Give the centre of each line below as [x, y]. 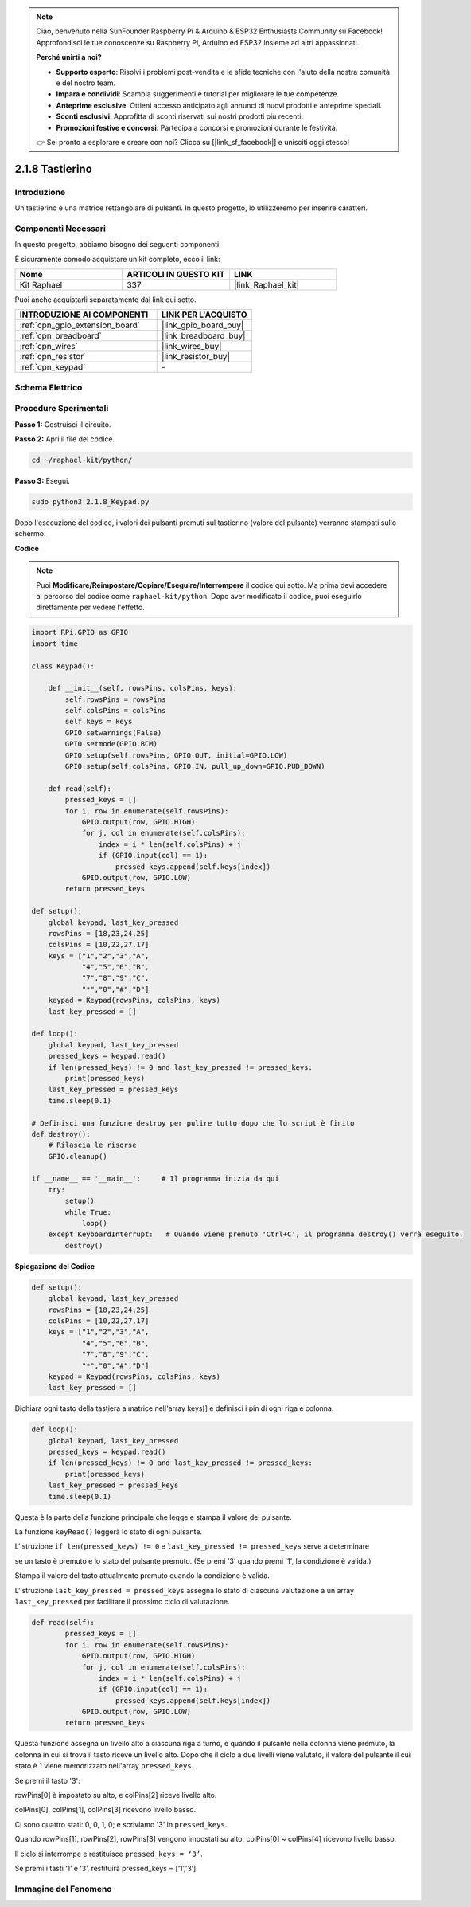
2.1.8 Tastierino [54, 168]
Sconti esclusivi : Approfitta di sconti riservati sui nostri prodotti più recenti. [180, 116]
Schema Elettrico [49, 387]
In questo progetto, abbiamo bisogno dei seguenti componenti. [118, 245]
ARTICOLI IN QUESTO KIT [176, 274]
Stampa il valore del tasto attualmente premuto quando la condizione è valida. [142, 1576]
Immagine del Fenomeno [63, 1889]
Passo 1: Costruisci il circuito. [63, 424]
